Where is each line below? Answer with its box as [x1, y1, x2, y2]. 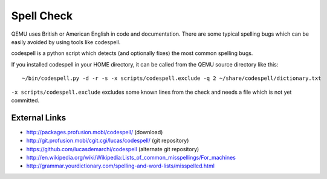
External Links [11, 112, 66, 123]
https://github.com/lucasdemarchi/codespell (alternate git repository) [26, 145, 199, 152]
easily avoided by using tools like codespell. [11, 38, 121, 45]
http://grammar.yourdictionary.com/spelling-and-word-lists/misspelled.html [26, 162, 215, 169]
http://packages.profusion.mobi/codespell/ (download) [26, 128, 163, 135]
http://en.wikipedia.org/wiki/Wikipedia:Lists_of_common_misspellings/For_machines [26, 154, 236, 161]
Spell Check [11, 9, 73, 22]
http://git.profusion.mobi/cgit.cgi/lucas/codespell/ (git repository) [26, 137, 189, 145]
